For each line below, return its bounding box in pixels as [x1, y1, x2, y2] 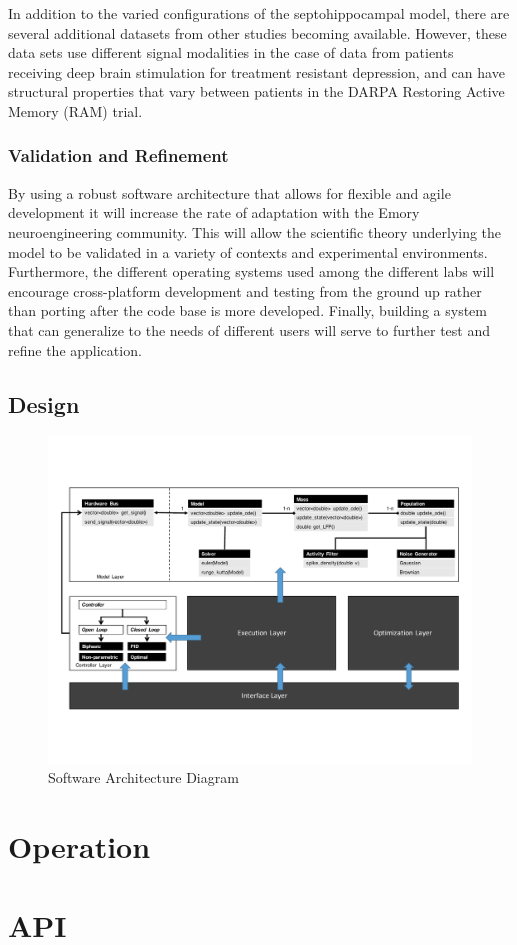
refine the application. [8, 339, 142, 360]
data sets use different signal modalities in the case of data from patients [8, 42, 454, 63]
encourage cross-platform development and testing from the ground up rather [8, 280, 482, 301]
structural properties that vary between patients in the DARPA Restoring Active [8, 81, 505, 102]
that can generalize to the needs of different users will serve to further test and [8, 319, 491, 340]
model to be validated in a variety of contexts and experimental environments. [8, 241, 488, 262]
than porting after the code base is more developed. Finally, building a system [8, 300, 487, 321]
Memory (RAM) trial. [8, 100, 143, 121]
